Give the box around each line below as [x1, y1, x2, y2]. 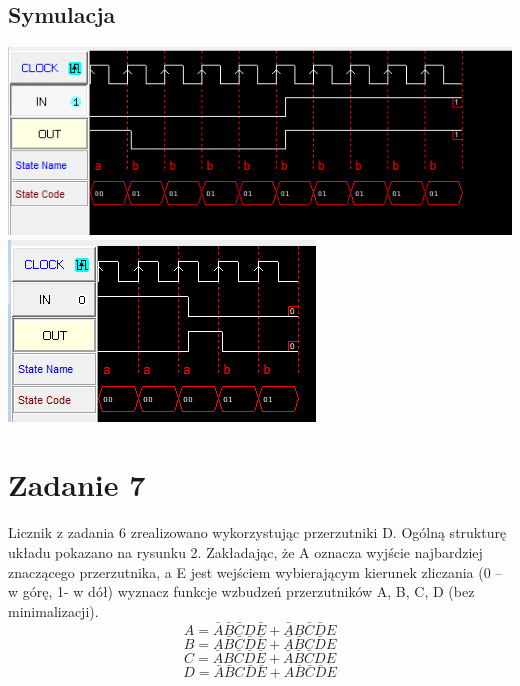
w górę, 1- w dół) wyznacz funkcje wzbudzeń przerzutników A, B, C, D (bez [8, 581, 475, 602]
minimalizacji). [8, 600, 99, 621]
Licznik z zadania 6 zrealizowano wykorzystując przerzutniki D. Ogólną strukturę [8, 522, 507, 543]
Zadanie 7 [8, 464, 146, 505]
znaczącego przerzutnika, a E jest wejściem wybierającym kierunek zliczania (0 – [8, 561, 503, 582]
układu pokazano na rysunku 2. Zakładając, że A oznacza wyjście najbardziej [8, 541, 483, 562]
